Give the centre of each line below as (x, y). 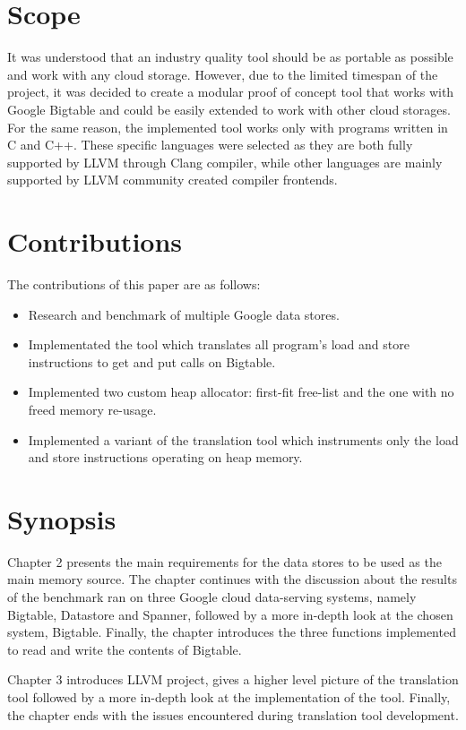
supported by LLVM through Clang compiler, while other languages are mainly (225, 162)
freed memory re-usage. (92, 409)
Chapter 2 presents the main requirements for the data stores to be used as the (224, 561)
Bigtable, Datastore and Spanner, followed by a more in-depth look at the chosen (230, 614)
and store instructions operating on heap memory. (165, 457)
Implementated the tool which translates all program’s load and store (219, 344)
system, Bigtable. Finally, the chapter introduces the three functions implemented (232, 632)
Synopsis (62, 518)
